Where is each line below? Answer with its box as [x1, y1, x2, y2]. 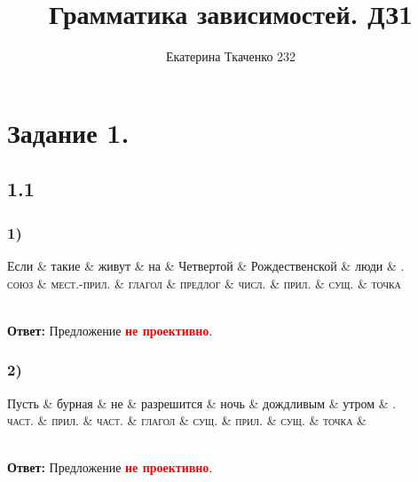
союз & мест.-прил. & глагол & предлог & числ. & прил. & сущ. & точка [7, 273, 401, 292]
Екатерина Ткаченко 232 [165, 47, 296, 66]
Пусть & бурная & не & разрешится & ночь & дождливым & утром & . [7, 393, 397, 412]
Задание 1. [7, 114, 130, 150]
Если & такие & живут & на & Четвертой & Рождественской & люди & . [7, 256, 405, 274]
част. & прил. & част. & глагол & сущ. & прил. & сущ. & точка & [7, 411, 367, 430]
